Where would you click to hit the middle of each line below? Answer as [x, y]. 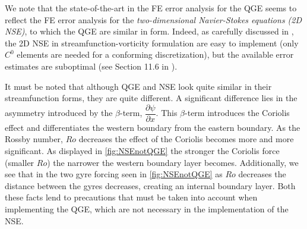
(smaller [20, 162]
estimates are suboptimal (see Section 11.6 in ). [91, 66]
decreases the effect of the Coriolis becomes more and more [186, 139]
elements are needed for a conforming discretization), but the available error [155, 54]
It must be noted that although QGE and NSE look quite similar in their [138, 86]
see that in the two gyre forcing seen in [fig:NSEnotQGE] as [114, 174]
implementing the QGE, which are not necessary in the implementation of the [147, 208]
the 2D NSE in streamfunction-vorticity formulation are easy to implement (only [152, 43]
